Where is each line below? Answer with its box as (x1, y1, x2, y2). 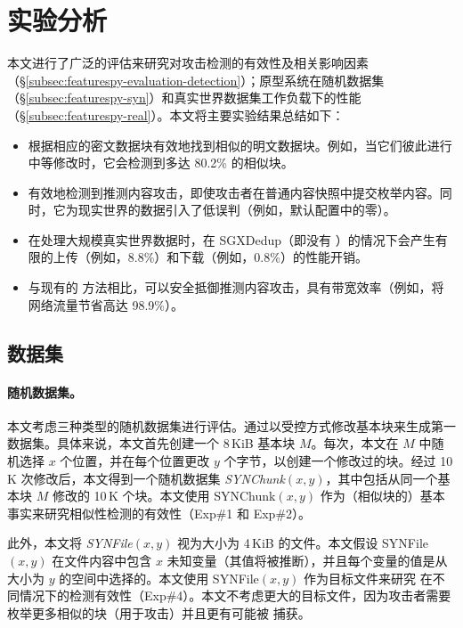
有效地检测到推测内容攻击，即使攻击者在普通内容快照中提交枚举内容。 (28, 183, 440, 201)
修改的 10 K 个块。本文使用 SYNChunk (52, 486, 276, 505)
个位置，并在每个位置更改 (60, 452, 210, 470)
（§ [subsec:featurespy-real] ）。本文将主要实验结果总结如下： (7, 105, 345, 124)
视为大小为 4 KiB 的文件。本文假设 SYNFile (177, 534, 429, 552)
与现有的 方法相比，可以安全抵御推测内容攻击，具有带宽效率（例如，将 (28, 278, 444, 297)
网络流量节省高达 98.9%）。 (28, 295, 184, 314)
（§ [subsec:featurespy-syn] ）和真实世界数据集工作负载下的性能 (7, 88, 361, 107)
